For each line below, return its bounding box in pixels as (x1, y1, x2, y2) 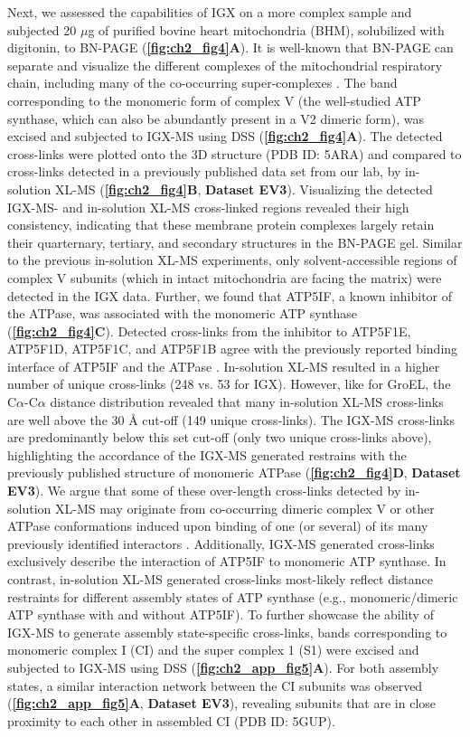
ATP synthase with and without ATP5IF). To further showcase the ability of (7, 605, 434, 624)
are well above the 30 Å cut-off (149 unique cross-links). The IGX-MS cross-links (7, 410, 455, 429)
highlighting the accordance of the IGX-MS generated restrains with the (7, 445, 407, 464)
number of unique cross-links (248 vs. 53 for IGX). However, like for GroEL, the (7, 374, 451, 393)
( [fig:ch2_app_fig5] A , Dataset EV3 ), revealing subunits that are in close (7, 694, 437, 713)
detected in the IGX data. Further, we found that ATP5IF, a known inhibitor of (7, 286, 453, 305)
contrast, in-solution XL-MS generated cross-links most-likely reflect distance (7, 570, 434, 588)
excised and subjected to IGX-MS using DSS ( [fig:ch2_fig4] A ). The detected (7, 127, 443, 146)
